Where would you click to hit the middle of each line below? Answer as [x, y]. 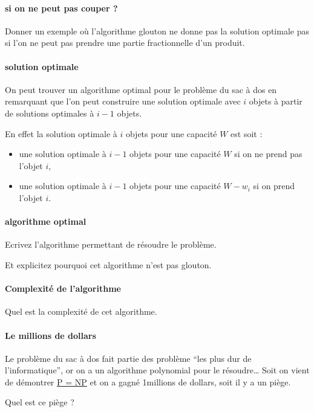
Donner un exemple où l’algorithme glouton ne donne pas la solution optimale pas [157, 31]
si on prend [274, 186]
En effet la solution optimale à [61, 133]
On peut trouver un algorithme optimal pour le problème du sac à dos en [141, 89]
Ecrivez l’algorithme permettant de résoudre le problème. [111, 244]
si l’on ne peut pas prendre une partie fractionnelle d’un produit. [125, 43]
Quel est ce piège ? [40, 402]
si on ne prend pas [268, 154]
